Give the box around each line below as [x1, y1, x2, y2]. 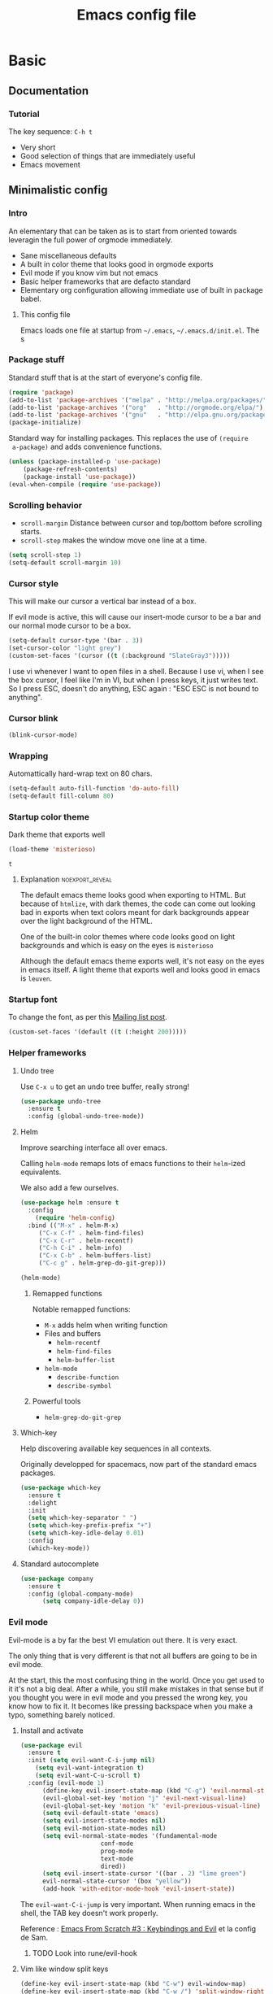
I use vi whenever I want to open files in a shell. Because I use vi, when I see [8, 666, 264, 676]
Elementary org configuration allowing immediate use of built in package [19, 285, 263, 294]
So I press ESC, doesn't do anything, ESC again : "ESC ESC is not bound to [8, 683, 259, 693]
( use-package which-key [19, 1483, 102, 1491]
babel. [19, 294, 42, 303]
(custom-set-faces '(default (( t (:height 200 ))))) [8, 1028, 187, 1036]
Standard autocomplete [19, 1559, 99, 1569]
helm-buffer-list [56, 1356, 115, 1364]
